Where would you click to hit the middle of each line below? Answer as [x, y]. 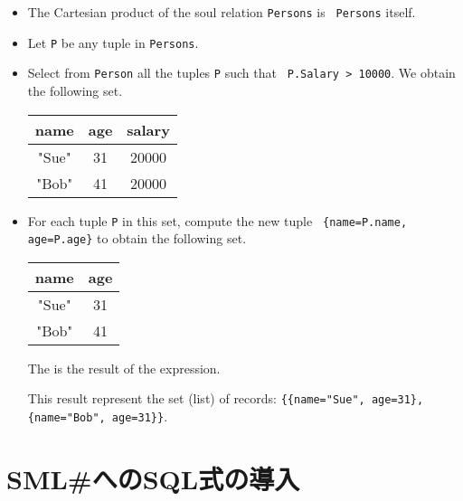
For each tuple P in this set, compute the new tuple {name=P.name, [217, 220]
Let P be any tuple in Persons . [113, 42]
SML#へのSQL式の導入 [153, 478]
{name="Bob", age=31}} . [98, 416]
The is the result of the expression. [124, 368]
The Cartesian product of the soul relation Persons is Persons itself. [222, 12]
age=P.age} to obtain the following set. [137, 238]
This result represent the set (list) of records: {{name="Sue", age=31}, [226, 398]
